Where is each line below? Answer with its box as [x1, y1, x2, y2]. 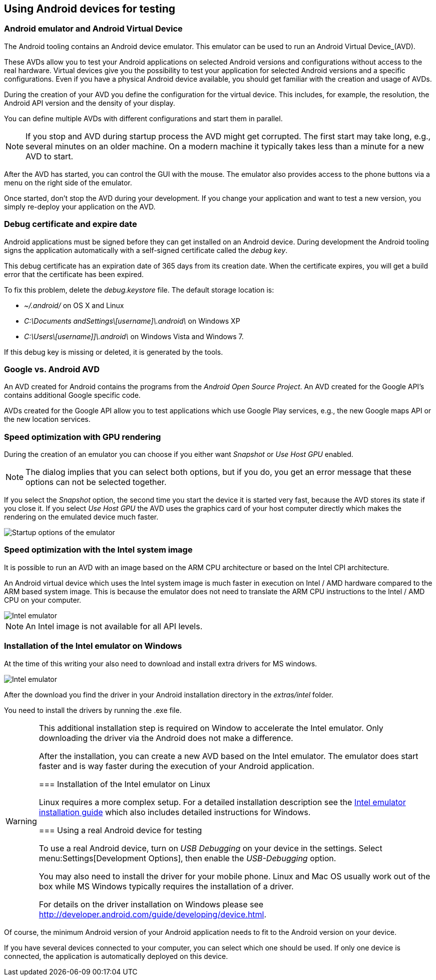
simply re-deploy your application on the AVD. [4, 202, 156, 211]
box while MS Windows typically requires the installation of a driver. [39, 881, 294, 891]
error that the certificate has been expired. [4, 270, 144, 279]
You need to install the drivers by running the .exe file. [4, 705, 182, 714]
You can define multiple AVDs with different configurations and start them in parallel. [4, 114, 283, 123]
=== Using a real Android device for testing [39, 825, 202, 835]
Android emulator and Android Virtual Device [4, 24, 183, 34]
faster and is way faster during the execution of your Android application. [39, 761, 314, 771]
